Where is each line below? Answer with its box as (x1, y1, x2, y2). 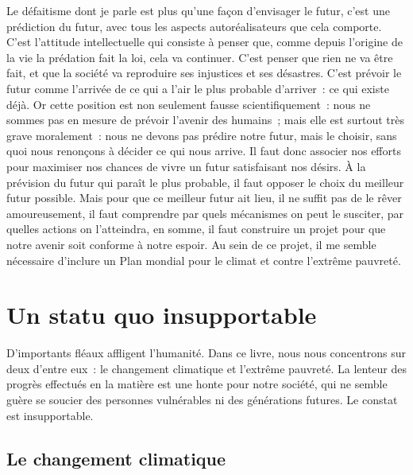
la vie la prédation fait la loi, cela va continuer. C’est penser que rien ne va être (6, 49, 393, 65)
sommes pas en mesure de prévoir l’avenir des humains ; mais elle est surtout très (6, 111, 405, 128)
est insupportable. (6, 407, 94, 423)
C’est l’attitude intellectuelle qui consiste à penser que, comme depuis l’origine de (6, 33, 403, 50)
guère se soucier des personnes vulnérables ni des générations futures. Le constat (6, 391, 398, 407)
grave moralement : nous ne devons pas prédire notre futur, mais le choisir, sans (6, 127, 397, 143)
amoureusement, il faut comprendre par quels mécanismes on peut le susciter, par (6, 204, 403, 221)
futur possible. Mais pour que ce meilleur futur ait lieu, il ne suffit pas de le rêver (6, 189, 402, 206)
